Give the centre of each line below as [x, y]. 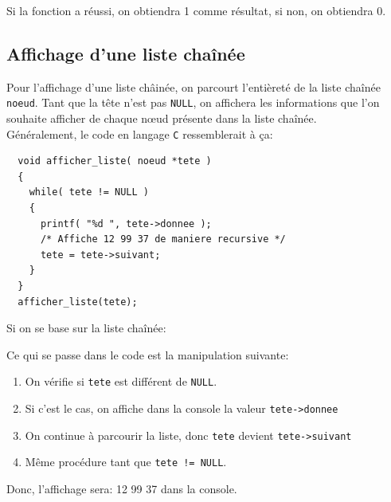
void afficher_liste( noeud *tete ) [115, 161]
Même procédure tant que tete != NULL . [126, 462]
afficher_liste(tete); [78, 302]
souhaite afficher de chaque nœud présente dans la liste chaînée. [162, 118]
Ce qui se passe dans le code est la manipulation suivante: [148, 354]
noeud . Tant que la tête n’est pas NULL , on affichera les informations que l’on [193, 102]
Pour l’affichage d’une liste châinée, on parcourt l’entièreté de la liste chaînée [194, 86]
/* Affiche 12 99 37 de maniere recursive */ [163, 239]
